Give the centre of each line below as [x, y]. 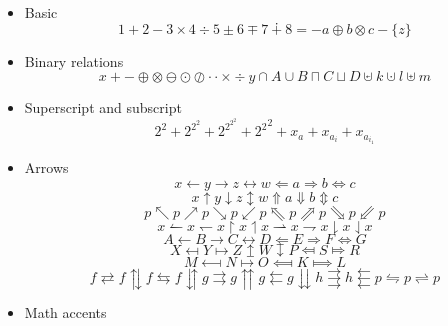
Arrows [46, 166]
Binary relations [74, 60]
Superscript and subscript [103, 107]
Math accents [65, 312]
